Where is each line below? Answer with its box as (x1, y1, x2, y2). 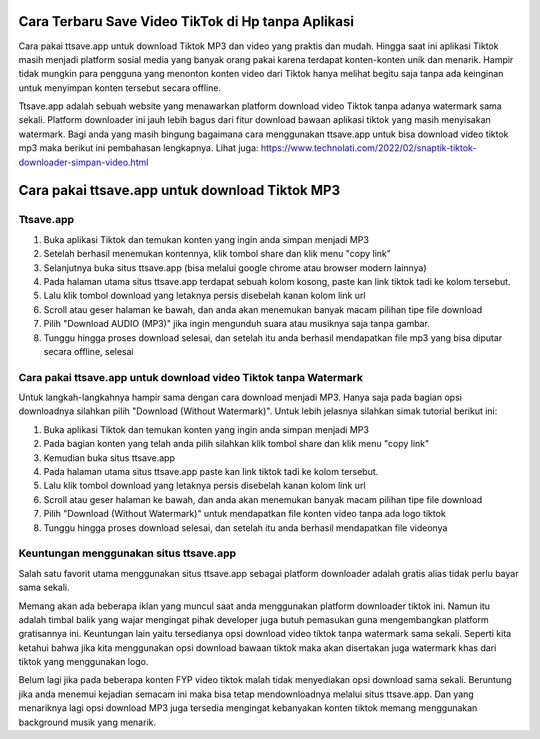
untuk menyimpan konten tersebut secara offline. (18, 81, 222, 94)
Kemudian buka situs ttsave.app (43, 451, 175, 464)
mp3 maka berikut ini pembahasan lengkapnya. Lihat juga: (18, 142, 259, 154)
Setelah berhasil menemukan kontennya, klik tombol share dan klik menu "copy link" (43, 248, 392, 260)
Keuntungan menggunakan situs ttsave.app (18, 546, 237, 560)
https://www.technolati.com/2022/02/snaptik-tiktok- (260, 142, 477, 154)
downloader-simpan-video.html (18, 156, 149, 168)
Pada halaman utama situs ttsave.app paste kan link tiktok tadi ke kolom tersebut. (43, 466, 379, 478)
